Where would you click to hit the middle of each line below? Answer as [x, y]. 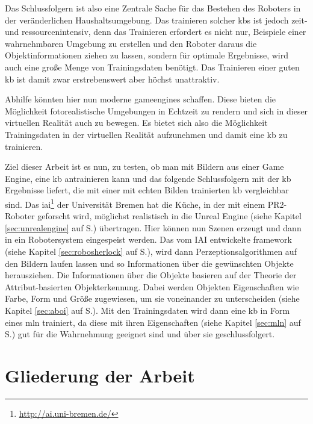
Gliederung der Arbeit [100, 375]
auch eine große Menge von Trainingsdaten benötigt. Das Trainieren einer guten [152, 67]
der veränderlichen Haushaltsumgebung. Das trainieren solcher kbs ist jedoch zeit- [156, 20]
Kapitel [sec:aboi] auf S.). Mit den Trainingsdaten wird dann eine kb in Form [147, 310]
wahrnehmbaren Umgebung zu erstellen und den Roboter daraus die [131, 43]
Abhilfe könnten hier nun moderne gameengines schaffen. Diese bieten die [141, 99]
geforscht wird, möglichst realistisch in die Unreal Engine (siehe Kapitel [169, 216]
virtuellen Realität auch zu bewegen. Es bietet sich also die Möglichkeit [136, 123]
